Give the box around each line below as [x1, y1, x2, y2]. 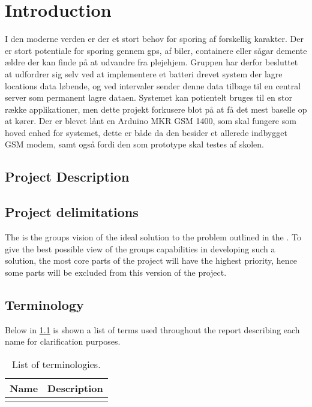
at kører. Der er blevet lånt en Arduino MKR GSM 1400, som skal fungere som [5, 114, 296, 127]
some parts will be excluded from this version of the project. [5, 266, 227, 278]
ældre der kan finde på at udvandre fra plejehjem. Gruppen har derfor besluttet [5, 56, 298, 68]
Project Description [5, 167, 130, 186]
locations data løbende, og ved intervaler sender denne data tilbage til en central [5, 79, 301, 92]
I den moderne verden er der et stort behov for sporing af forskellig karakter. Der [5, 32, 304, 45]
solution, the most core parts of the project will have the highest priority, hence [5, 254, 298, 267]
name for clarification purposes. [5, 335, 121, 348]
